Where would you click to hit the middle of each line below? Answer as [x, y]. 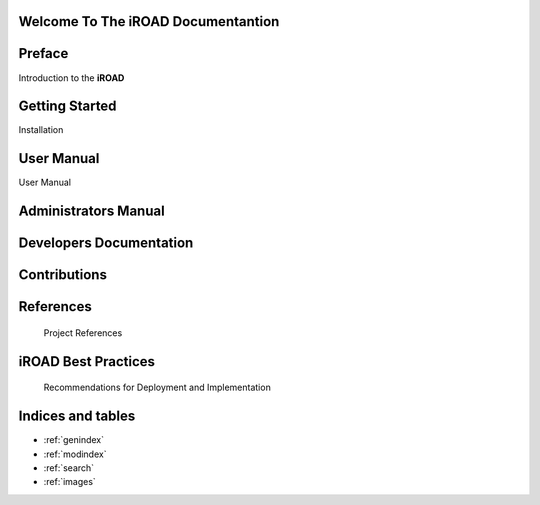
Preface [43, 53]
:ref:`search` [69, 467]
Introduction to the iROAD [71, 77]
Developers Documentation [106, 243]
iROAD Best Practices [86, 361]
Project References [83, 332]
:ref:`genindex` [74, 440]
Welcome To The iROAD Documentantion [149, 21]
